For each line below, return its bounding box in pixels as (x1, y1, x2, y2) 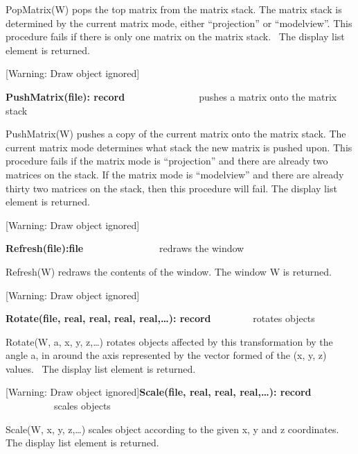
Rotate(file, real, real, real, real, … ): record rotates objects (6, 311, 315, 326)
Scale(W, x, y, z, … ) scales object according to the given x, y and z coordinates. (6, 421, 339, 436)
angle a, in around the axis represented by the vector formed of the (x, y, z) (6, 348, 327, 362)
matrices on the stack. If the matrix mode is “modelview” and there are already (6, 167, 344, 181)
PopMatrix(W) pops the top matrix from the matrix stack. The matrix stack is (6, 2, 342, 16)
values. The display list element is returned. (6, 361, 196, 376)
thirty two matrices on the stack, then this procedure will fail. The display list (6, 180, 337, 195)
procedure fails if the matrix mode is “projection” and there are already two (6, 153, 328, 168)
